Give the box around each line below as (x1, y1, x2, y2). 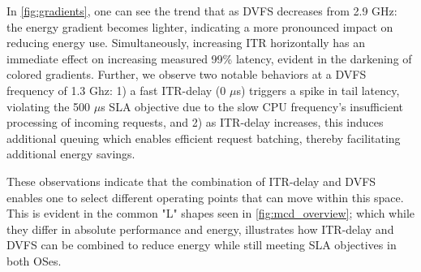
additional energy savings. (6, 145, 135, 162)
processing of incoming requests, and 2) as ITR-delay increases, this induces (6, 114, 384, 131)
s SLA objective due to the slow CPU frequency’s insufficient (101, 97, 404, 114)
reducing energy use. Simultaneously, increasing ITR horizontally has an (6, 34, 366, 51)
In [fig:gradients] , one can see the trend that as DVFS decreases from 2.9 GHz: (6, 2, 397, 19)
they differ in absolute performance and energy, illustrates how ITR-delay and (6, 220, 394, 237)
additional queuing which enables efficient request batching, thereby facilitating (6, 129, 401, 146)
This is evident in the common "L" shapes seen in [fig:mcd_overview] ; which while (6, 205, 415, 222)
